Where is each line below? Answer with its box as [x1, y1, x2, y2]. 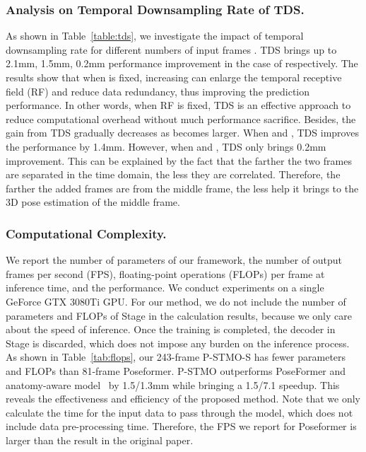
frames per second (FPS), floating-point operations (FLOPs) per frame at [6, 266, 325, 281]
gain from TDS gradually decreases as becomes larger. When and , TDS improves [6, 125, 359, 140]
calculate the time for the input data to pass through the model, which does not [6, 405, 353, 419]
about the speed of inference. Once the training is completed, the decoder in [6, 322, 336, 337]
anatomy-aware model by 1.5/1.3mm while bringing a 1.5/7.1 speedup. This [6, 377, 340, 392]
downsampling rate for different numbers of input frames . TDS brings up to [6, 42, 337, 57]
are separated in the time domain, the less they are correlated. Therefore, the [6, 167, 341, 182]
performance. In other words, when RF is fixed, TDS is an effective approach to [6, 98, 351, 112]
